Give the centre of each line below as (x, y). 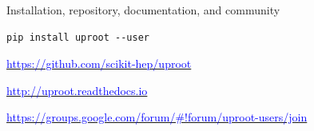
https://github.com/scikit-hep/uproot (99, 64)
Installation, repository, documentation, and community (143, 10)
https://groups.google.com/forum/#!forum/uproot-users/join (157, 117)
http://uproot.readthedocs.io (77, 90)
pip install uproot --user (78, 37)
